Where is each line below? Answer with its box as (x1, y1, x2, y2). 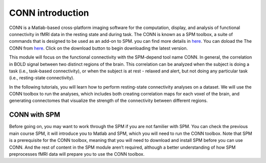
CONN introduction (9, 7, 89, 18)
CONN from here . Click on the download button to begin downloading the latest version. (9, 45, 188, 51)
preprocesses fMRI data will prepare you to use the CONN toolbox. (9, 151, 145, 157)
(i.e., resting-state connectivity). (9, 75, 75, 81)
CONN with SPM (9, 111, 60, 119)
